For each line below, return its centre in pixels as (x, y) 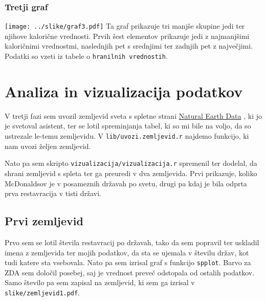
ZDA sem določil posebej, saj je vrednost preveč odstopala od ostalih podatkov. (130, 272)
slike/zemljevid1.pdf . (42, 292)
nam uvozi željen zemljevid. (48, 146)
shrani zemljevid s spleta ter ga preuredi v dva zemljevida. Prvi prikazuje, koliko (131, 173)
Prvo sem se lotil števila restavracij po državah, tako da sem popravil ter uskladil (132, 242)
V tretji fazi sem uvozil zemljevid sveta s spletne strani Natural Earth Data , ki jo (133, 115)
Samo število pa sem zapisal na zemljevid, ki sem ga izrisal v (100, 282)
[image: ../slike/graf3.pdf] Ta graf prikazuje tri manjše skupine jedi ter (125, 26)
